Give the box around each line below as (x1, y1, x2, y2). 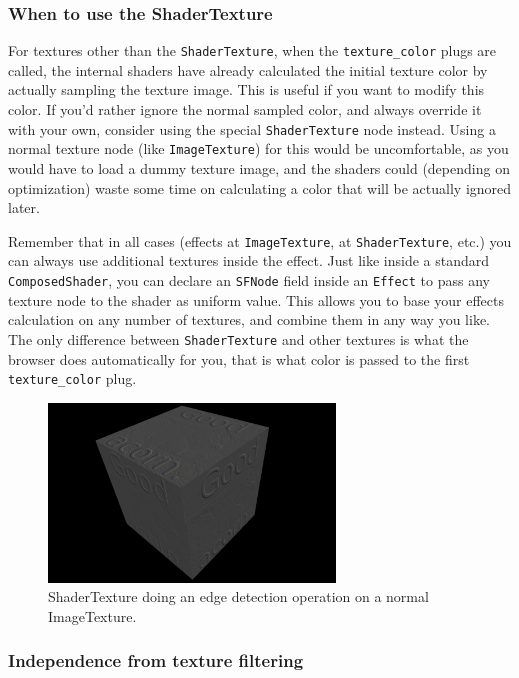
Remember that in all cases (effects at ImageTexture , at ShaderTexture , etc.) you (8, 230, 512, 251)
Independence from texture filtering (8, 648, 304, 673)
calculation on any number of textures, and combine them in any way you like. (8, 309, 490, 330)
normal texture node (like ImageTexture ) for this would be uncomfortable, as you (8, 138, 509, 159)
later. (8, 197, 40, 218)
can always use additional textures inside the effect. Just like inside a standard (8, 250, 490, 271)
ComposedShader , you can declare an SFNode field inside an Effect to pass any (8, 270, 490, 290)
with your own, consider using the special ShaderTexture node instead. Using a (8, 118, 496, 139)
